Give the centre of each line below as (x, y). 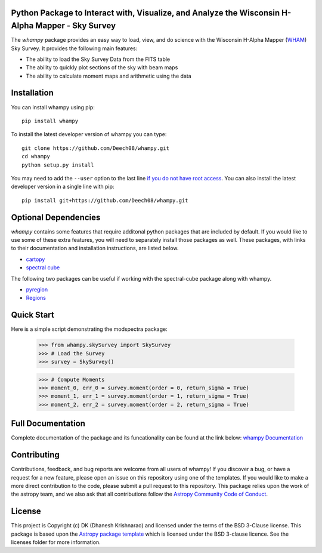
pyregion (37, 289)
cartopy (35, 259)
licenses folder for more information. (56, 542)
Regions (36, 298)
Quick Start (32, 315)
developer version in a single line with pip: (63, 187)
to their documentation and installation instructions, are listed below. (95, 248)
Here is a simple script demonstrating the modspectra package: (89, 329)
